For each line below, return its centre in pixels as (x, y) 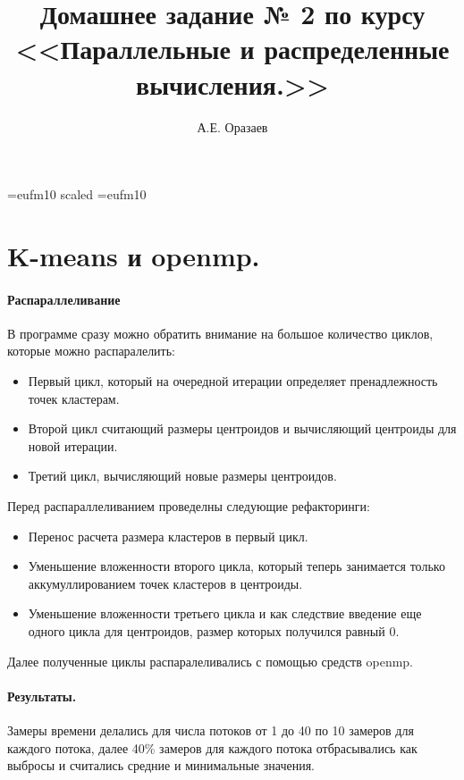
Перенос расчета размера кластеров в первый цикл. (168, 536)
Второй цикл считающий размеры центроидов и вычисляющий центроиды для (242, 428)
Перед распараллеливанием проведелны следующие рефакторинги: (189, 506)
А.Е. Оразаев (232, 126)
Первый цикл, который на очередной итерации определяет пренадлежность (233, 381)
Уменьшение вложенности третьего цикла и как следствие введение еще (225, 613)
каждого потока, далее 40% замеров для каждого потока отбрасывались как (212, 747)
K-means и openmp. (134, 255)
